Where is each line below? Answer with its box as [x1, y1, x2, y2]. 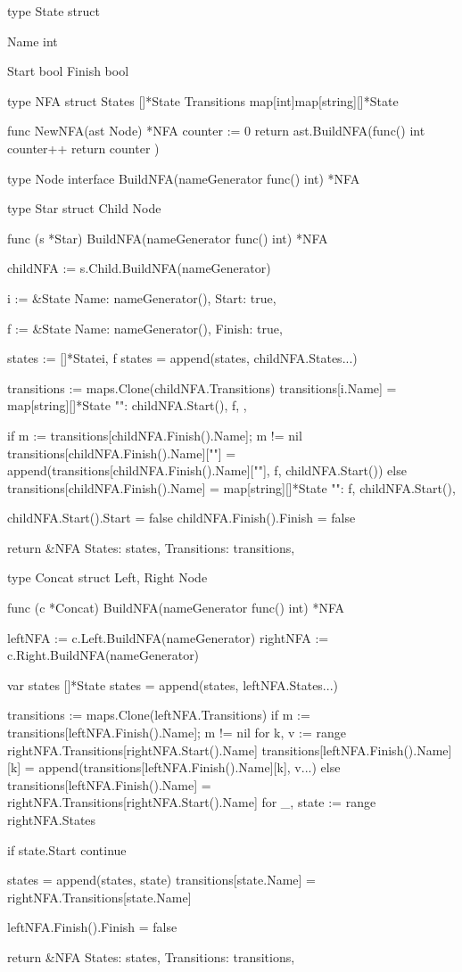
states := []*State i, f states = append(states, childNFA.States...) [7, 349, 358, 367]
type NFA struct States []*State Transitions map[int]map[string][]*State [7, 91, 399, 110]
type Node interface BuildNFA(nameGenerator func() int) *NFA [7, 169, 360, 187]
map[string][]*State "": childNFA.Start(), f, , [7, 396, 247, 415]
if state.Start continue [7, 840, 127, 859]
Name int [7, 31, 58, 50]
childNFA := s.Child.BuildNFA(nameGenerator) [7, 259, 271, 277]
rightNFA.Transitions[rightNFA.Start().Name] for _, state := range [7, 793, 376, 811]
